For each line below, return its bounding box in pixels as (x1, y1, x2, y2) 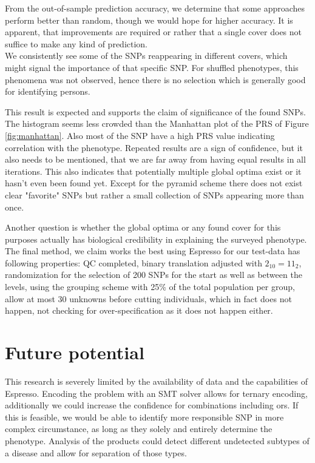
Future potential (5, 340, 144, 365)
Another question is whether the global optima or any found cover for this (5, 221, 281, 234)
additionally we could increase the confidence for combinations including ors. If (5, 399, 299, 411)
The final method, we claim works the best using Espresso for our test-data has (5, 245, 300, 257)
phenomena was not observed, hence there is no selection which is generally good (5, 73, 306, 86)
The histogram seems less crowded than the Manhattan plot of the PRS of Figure (5, 117, 309, 130)
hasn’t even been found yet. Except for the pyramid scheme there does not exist (5, 177, 303, 189)
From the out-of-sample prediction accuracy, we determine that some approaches (5, 2, 305, 14)
